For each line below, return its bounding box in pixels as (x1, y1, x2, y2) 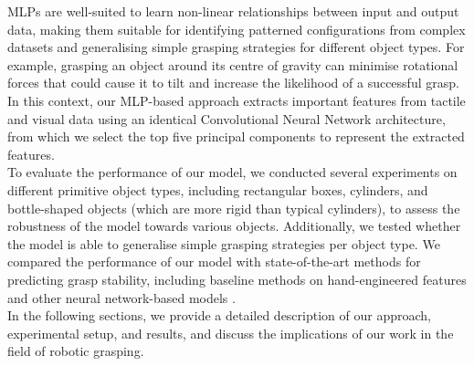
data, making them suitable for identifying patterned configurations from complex (7, 19, 466, 38)
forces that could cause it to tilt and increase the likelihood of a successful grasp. (7, 73, 459, 92)
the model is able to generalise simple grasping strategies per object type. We (7, 234, 440, 253)
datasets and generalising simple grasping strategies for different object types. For (7, 37, 465, 57)
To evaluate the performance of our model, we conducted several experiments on (7, 162, 458, 182)
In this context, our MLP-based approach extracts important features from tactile (7, 90, 466, 110)
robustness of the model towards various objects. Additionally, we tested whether (7, 216, 461, 235)
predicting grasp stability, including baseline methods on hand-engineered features (7, 269, 467, 288)
